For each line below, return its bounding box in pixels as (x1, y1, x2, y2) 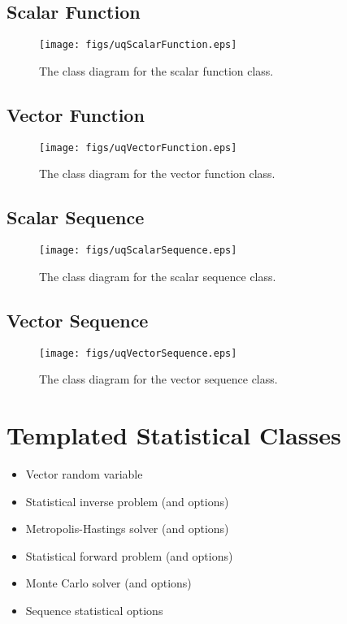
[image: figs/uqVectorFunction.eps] (39, 141, 237, 154)
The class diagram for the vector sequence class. (39, 370, 278, 388)
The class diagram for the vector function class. (39, 165, 275, 182)
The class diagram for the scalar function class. (39, 62, 274, 79)
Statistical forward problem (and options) (25, 547, 233, 564)
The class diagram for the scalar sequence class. (39, 267, 276, 284)
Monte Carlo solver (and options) (25, 574, 192, 591)
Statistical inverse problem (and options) (25, 492, 229, 509)
